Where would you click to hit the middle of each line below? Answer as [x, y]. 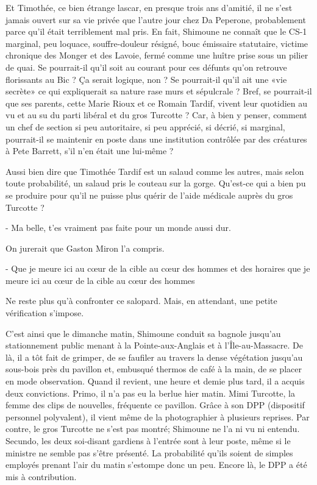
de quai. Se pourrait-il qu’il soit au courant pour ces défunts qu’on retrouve [146, 67]
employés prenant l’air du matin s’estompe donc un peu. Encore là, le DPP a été [156, 465]
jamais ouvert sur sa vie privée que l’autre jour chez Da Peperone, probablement [156, 19]
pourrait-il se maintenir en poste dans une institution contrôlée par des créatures [156, 139]
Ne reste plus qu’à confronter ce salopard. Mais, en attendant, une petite [141, 301]
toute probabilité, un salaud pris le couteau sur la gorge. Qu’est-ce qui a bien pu [156, 183]
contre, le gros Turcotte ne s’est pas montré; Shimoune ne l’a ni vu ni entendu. [153, 429]
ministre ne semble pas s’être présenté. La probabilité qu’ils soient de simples [149, 452]
